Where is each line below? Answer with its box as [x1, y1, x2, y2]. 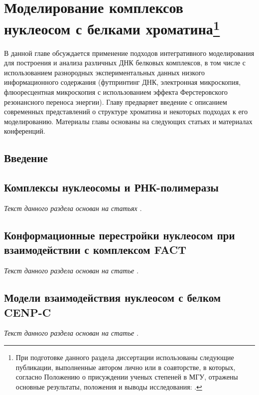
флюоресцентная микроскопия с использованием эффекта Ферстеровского [4, 87, 228, 97]
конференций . [4, 126, 45, 136]
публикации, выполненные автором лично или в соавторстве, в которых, [15, 362, 236, 372]
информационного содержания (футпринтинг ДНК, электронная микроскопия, [4, 77, 241, 87]
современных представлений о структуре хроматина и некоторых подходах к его [4, 106, 248, 117]
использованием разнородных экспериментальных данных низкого [4, 67, 205, 77]
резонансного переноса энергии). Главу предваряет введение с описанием [4, 96, 227, 107]
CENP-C [4, 304, 51, 320]
